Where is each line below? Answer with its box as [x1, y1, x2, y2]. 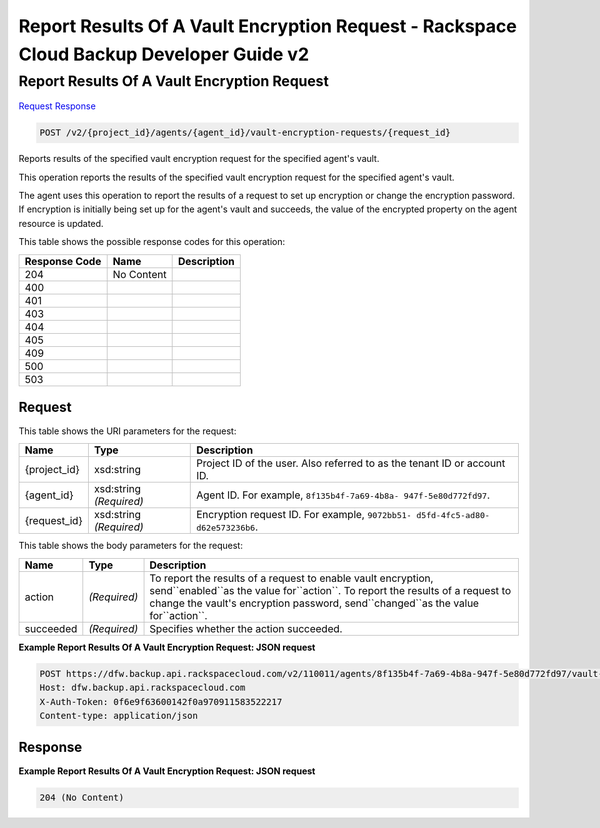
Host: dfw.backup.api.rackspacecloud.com [39, 682, 246, 694]
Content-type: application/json [39, 710, 199, 721]
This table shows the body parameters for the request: [18, 540, 244, 552]
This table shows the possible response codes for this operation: [18, 236, 286, 248]
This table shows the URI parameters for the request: [18, 425, 237, 437]
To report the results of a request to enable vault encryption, [149, 571, 434, 585]
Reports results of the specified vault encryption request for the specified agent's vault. [18, 153, 380, 165]
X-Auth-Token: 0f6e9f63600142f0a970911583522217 [39, 696, 283, 707]
